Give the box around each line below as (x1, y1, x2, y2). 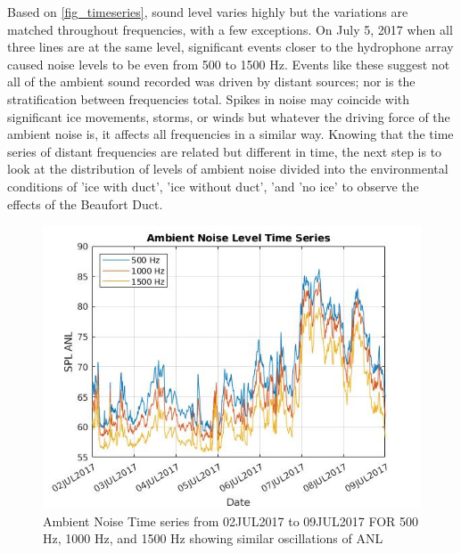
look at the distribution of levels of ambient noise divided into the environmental (7, 159, 449, 178)
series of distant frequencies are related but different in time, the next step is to (7, 142, 442, 160)
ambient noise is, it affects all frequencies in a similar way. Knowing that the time (7, 125, 454, 143)
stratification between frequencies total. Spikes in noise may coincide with (7, 89, 410, 108)
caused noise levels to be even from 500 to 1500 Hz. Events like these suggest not (7, 54, 450, 73)
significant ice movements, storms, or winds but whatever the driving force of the (7, 107, 450, 126)
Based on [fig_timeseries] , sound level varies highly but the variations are (7, 3, 408, 20)
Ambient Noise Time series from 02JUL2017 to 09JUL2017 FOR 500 (43, 511, 419, 530)
